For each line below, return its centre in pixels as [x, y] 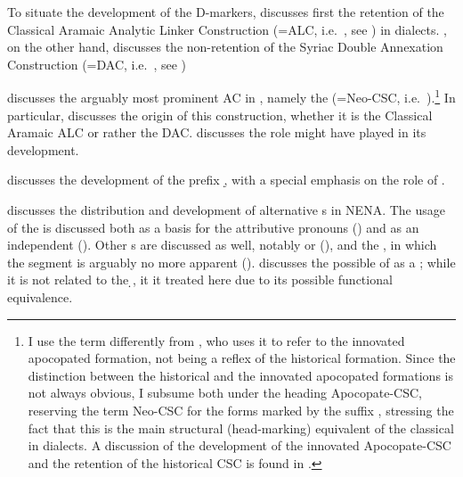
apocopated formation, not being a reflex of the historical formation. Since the [242, 358]
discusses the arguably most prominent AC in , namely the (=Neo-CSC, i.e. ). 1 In [231, 96]
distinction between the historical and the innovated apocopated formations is [240, 375]
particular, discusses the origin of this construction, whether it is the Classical [220, 115]
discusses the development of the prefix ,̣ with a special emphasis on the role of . [226, 180]
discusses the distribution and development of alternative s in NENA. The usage [226, 210]
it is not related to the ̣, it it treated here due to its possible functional [200, 280]
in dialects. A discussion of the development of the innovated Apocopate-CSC [240, 445]
